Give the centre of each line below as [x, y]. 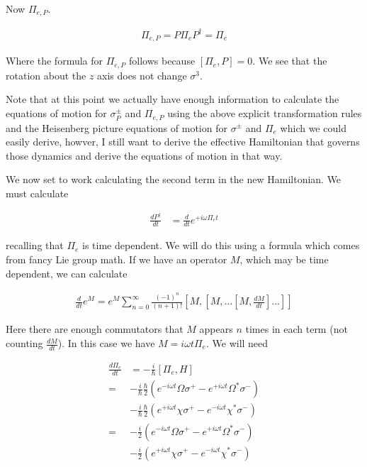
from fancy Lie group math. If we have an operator [117, 259]
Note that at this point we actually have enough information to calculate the [173, 99]
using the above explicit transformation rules [265, 113]
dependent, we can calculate [67, 273]
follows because [162, 61]
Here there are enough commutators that [95, 329]
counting [24, 343]
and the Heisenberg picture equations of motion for [117, 127]
